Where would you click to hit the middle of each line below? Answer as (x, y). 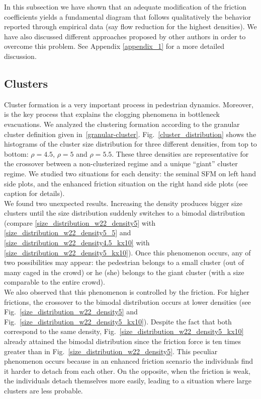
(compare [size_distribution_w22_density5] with (80, 222)
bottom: (16, 153)
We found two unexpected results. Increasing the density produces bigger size (123, 203)
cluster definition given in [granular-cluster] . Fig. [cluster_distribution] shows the (130, 134)
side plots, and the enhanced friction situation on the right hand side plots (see (126, 183)
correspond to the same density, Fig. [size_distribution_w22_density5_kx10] (124, 331)
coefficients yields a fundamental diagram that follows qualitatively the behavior (128, 16)
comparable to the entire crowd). (55, 282)
